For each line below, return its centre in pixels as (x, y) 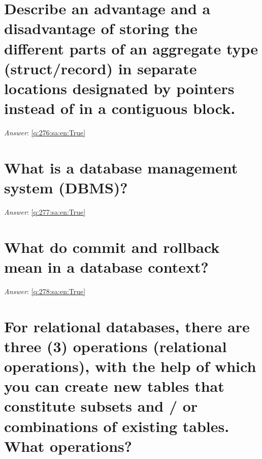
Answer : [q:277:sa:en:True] (45, 211)
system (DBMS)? (66, 188)
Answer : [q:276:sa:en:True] (45, 133)
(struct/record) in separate (101, 68)
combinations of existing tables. (117, 426)
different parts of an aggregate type (131, 48)
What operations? (68, 446)
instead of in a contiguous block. (120, 108)
